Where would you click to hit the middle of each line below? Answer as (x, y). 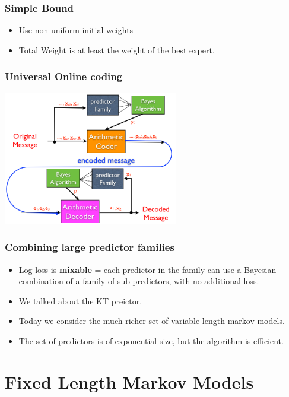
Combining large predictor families (90, 247)
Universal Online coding (64, 76)
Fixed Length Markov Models (129, 381)
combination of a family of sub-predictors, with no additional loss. (139, 281)
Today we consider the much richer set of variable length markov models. (152, 321)
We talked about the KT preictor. (80, 301)
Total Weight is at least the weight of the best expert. (117, 50)
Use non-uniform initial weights (76, 30)
